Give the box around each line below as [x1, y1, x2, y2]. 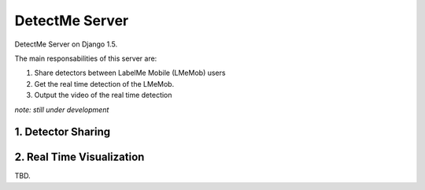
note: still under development [14, 105, 109, 114]
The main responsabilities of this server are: [14, 54, 157, 63]
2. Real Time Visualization [14, 151, 145, 164]
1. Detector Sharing [14, 125, 111, 139]
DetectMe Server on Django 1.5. [14, 39, 118, 49]
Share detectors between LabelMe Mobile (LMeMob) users [34, 68, 226, 78]
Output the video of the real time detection [34, 91, 172, 100]
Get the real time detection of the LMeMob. [34, 79, 175, 88]
